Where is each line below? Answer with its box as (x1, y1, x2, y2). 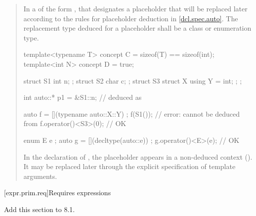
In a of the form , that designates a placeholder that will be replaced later (23, 3, 248, 13)
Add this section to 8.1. (4, 204, 75, 214)
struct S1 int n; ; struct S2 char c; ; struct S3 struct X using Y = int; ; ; (23, 75, 242, 86)
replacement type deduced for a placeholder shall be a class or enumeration (23, 23, 252, 33)
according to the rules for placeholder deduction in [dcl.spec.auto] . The (23, 13, 238, 23)
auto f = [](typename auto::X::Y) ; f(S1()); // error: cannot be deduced (23, 108, 240, 119)
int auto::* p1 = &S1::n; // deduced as (23, 92, 142, 102)
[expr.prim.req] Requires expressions (4, 187, 111, 198)
